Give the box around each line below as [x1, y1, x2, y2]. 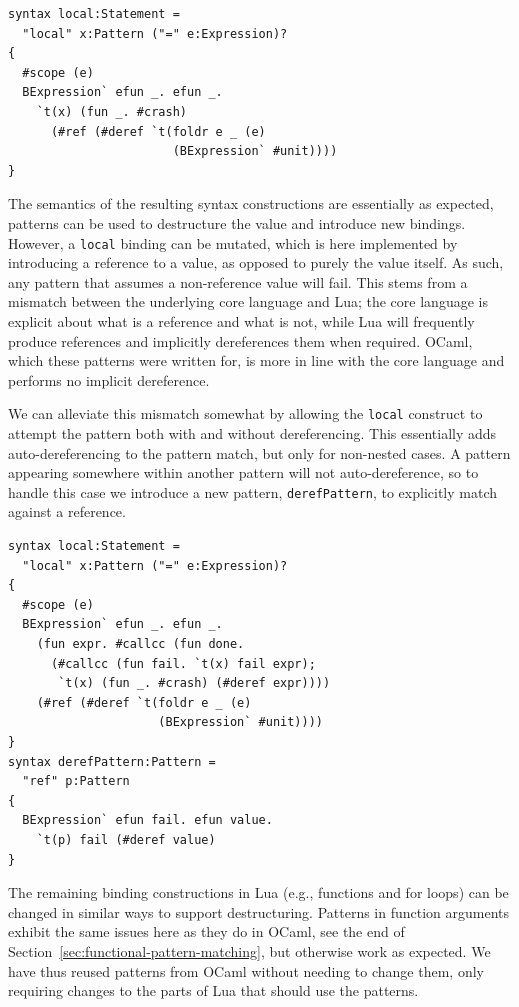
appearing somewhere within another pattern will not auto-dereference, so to [8, 462, 479, 483]
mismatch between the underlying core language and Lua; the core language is [8, 291, 488, 312]
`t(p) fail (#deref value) [36, 832, 216, 847]
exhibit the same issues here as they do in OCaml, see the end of [8, 921, 405, 942]
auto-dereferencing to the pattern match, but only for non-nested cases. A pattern [8, 442, 511, 463]
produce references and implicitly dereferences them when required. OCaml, [8, 330, 473, 351]
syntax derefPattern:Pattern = [8, 754, 216, 769]
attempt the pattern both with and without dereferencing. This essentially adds [8, 423, 497, 443]
